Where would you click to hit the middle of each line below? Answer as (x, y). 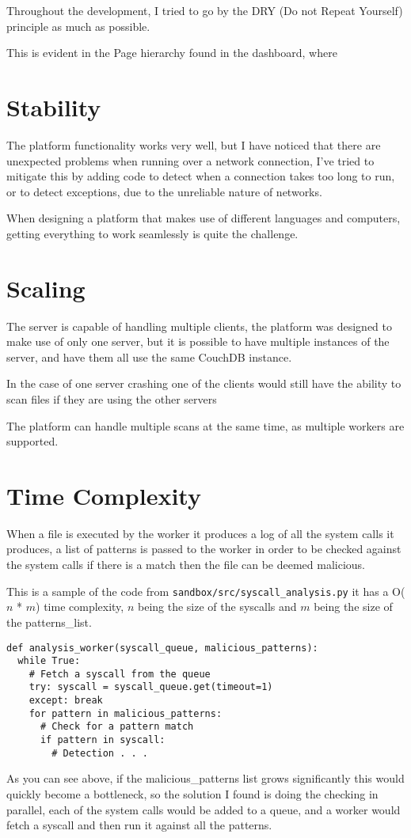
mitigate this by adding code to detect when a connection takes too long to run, (201, 176)
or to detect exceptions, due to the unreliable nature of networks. (164, 191)
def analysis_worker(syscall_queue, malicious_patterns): (162, 648)
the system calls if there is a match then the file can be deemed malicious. (186, 565)
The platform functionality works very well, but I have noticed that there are (194, 144)
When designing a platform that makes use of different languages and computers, (204, 218)
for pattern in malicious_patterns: (126, 713)
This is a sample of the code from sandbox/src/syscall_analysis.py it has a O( (206, 591)
